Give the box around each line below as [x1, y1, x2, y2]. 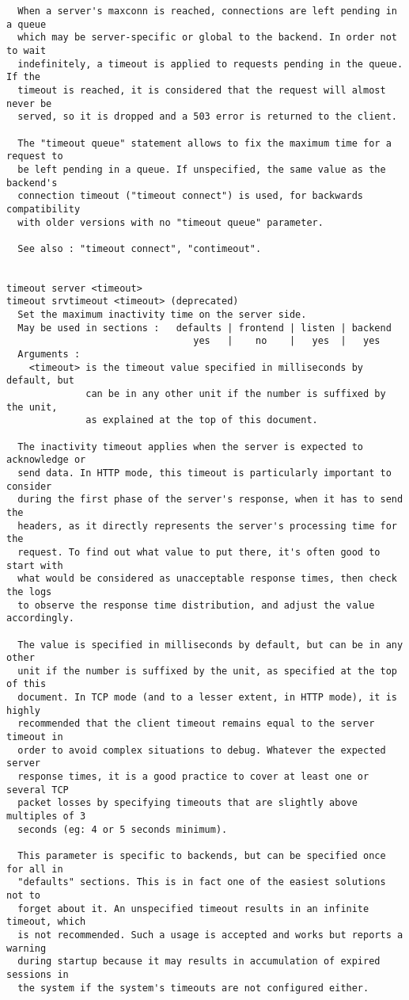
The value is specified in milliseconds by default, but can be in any [17, 639, 403, 651]
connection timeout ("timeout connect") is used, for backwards [17, 190, 364, 202]
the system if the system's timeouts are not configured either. [17, 982, 369, 994]
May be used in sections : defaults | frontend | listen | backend [17, 322, 392, 334]
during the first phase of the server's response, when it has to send [17, 494, 403, 506]
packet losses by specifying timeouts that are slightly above [17, 797, 358, 809]
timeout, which [6, 916, 86, 928]
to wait [6, 44, 47, 56]
